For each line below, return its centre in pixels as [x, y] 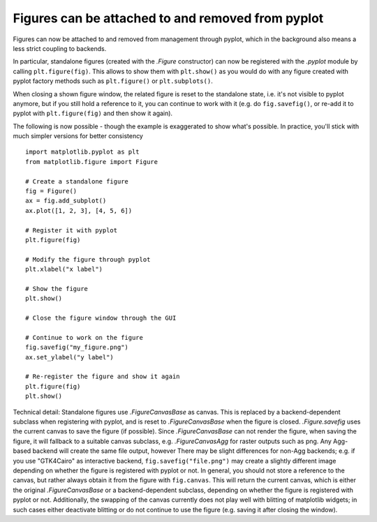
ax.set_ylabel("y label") [70, 357]
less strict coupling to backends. [60, 48]
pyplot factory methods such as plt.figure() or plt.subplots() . [113, 81]
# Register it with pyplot [72, 230]
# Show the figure [57, 289]
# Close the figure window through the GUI [101, 318]
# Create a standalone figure [77, 181]
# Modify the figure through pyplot [88, 259]
